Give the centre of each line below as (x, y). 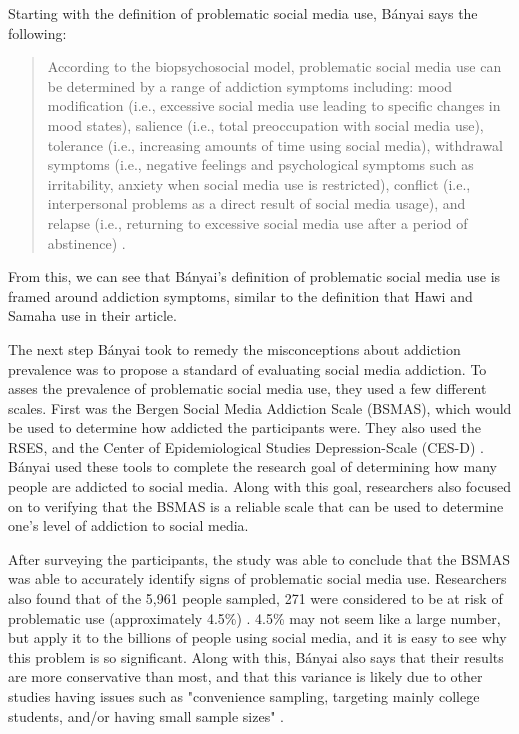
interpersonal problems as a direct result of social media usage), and (256, 203)
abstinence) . (86, 242)
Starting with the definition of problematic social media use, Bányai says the (243, 13)
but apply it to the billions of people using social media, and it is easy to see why (257, 637)
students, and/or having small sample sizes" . (146, 715)
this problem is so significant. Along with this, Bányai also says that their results (256, 656)
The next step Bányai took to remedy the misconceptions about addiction (234, 348)
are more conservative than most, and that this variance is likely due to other (245, 676)
